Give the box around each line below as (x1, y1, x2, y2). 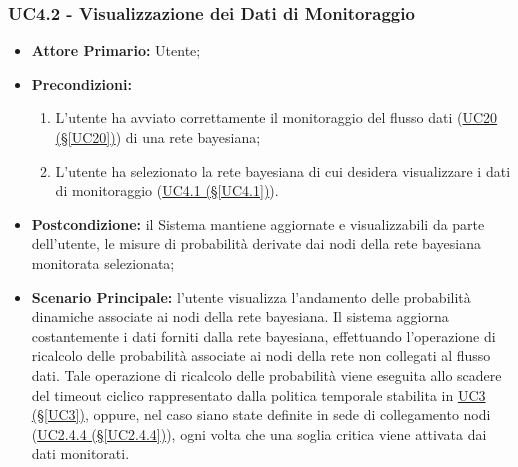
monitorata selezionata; (31, 252, 175, 273)
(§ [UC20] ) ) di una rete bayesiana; (55, 127, 261, 147)
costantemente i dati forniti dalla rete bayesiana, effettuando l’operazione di (31, 325, 496, 346)
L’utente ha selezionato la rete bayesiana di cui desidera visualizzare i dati (55, 160, 511, 181)
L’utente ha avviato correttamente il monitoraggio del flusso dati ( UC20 (55, 107, 498, 128)
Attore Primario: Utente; (31, 40, 201, 61)
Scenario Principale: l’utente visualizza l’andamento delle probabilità (31, 286, 471, 307)
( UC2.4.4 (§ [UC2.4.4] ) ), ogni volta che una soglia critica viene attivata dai (31, 423, 487, 444)
